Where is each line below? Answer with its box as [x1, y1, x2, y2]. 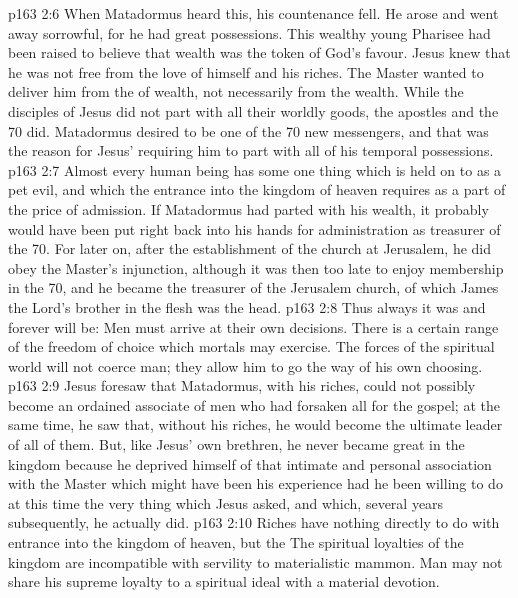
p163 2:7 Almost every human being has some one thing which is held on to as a [8, 159, 502, 180]
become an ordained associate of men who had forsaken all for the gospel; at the [8, 394, 500, 415]
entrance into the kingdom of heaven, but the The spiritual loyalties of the [8, 532, 464, 553]
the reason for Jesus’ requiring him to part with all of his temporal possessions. [8, 140, 494, 161]
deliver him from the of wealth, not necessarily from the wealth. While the [8, 81, 464, 102]
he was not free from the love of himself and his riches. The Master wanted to [8, 61, 484, 82]
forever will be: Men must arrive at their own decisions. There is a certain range [8, 316, 499, 337]
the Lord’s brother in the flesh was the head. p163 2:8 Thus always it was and [8, 296, 486, 317]
